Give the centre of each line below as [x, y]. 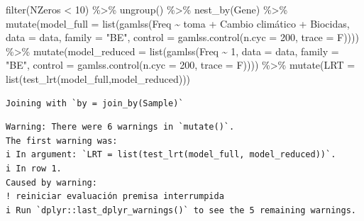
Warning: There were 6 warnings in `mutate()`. [120, 127]
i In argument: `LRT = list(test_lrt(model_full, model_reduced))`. [171, 155]
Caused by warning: [51, 182]
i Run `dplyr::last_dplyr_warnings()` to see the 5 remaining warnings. [181, 210]
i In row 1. [34, 168]
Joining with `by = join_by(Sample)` [95, 103]
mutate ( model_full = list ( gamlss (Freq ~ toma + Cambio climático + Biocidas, [178, 23]
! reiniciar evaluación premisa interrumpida [115, 197]
